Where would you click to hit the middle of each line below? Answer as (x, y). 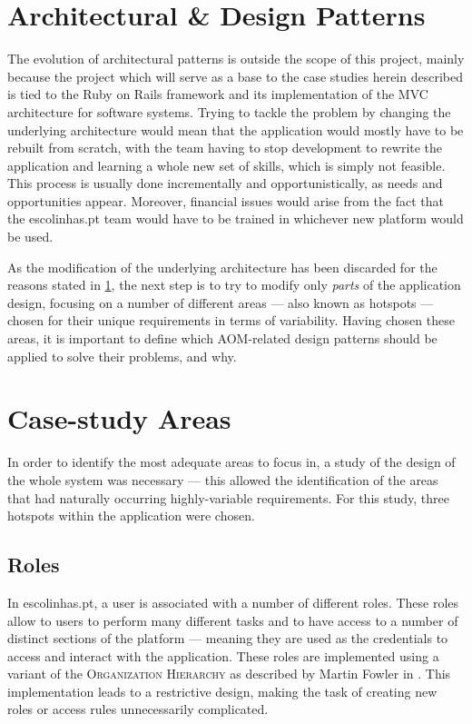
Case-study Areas (119, 418)
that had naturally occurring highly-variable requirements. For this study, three (228, 497)
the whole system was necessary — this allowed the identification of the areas (223, 479)
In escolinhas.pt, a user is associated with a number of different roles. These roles (233, 602)
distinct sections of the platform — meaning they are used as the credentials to (228, 638)
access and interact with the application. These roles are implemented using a (223, 655)
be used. (30, 237)
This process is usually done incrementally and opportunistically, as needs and (225, 183)
